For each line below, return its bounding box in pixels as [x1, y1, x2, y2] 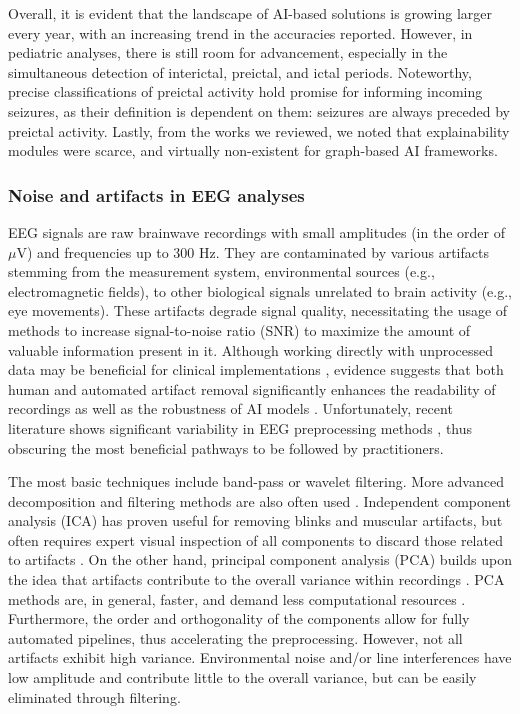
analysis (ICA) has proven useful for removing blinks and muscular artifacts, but [8, 510, 503, 531]
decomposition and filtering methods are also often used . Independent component [8, 490, 511, 511]
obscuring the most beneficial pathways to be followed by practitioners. [8, 437, 444, 458]
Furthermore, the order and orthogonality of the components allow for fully [8, 608, 470, 629]
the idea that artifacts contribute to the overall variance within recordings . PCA [8, 569, 505, 590]
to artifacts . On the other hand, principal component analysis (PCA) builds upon [8, 549, 512, 570]
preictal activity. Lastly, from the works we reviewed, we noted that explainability [8, 120, 510, 141]
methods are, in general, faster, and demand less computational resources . [8, 588, 466, 609]
